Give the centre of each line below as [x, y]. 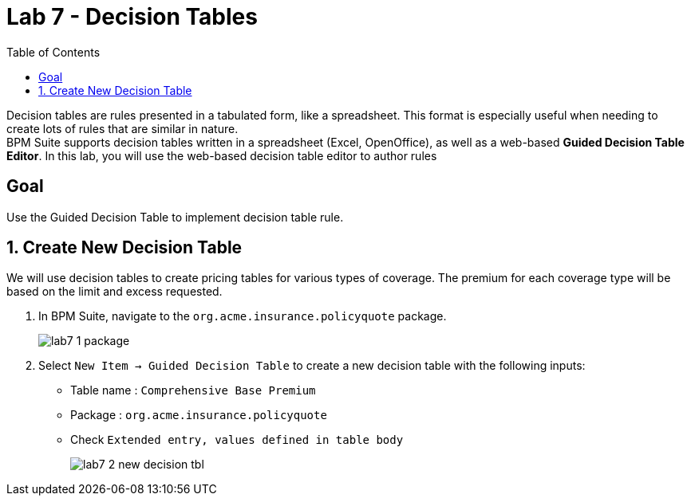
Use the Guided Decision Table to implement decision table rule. [175, 217]
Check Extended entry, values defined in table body [237, 440]
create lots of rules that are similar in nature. [122, 128]
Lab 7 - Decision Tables [132, 17]
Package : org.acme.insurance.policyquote [199, 415]
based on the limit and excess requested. [115, 292]
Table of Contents [53, 52]
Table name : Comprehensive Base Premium [193, 390]
